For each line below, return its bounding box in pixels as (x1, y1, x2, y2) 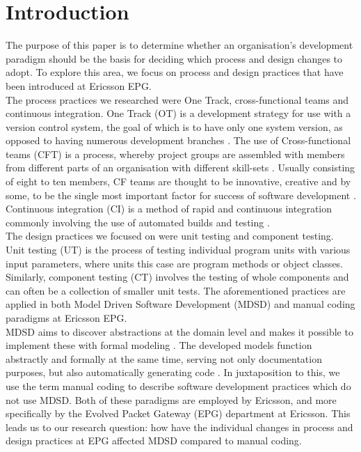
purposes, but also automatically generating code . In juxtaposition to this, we (6, 365, 340, 380)
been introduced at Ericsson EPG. (6, 78, 152, 93)
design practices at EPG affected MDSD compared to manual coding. (6, 433, 302, 448)
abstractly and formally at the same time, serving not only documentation (6, 351, 322, 366)
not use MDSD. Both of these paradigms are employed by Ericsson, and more (6, 392, 337, 407)
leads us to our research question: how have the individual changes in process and (6, 419, 353, 434)
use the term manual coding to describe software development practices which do (6, 378, 351, 393)
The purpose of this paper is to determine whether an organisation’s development (6, 38, 353, 52)
